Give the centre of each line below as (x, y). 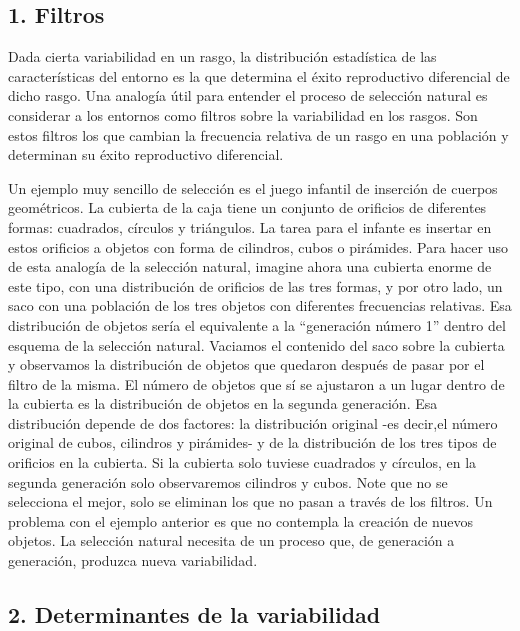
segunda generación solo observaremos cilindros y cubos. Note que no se (228, 481)
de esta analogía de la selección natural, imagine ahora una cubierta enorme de (250, 266)
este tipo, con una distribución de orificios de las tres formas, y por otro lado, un (255, 285)
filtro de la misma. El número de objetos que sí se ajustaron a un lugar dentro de (256, 383)
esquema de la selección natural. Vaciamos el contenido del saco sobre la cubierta (256, 344)
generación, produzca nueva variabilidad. (133, 560)
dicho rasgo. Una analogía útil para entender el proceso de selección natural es (248, 95)
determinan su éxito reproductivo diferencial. (146, 154)
